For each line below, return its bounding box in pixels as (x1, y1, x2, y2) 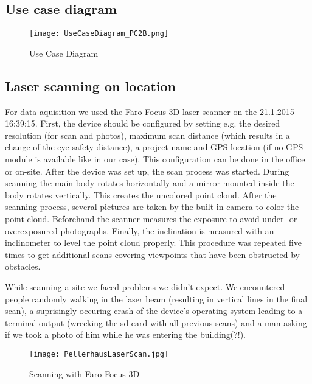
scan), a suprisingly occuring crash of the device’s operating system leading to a (5, 304, 303, 317)
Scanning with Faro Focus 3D (29, 367, 140, 380)
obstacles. (5, 260, 41, 273)
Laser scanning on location (5, 76, 176, 95)
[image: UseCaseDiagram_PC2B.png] (29, 29, 169, 38)
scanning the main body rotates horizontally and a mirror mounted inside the (5, 176, 294, 189)
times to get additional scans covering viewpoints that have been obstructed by (5, 248, 300, 260)
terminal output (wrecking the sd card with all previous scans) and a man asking (5, 316, 307, 329)
